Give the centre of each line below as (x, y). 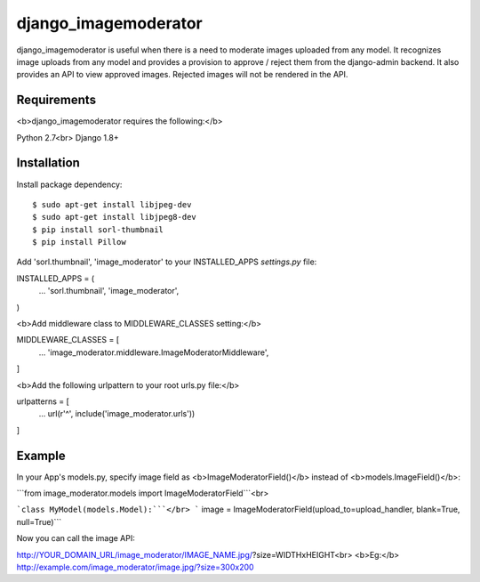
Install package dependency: (69, 184)
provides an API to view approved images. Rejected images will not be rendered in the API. (182, 75)
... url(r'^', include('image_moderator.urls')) (117, 414)
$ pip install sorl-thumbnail (98, 230)
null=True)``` (39, 521)
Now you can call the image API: (76, 538)
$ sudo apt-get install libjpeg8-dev (115, 217)
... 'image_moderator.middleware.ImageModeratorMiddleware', (154, 352)
